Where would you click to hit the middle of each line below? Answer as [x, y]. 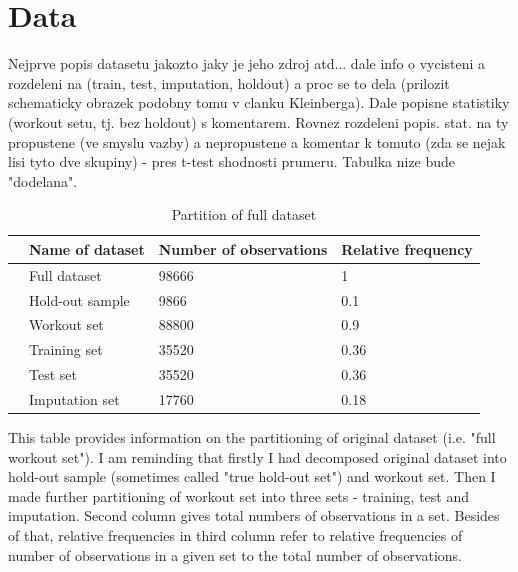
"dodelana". [43, 180]
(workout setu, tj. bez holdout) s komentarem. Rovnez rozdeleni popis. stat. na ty [258, 121]
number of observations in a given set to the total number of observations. [235, 554]
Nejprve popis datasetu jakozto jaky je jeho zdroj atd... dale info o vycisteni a [247, 63]
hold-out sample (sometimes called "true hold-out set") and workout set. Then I [252, 476]
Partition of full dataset [244, 214]
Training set [66, 349]
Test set [53, 374]
